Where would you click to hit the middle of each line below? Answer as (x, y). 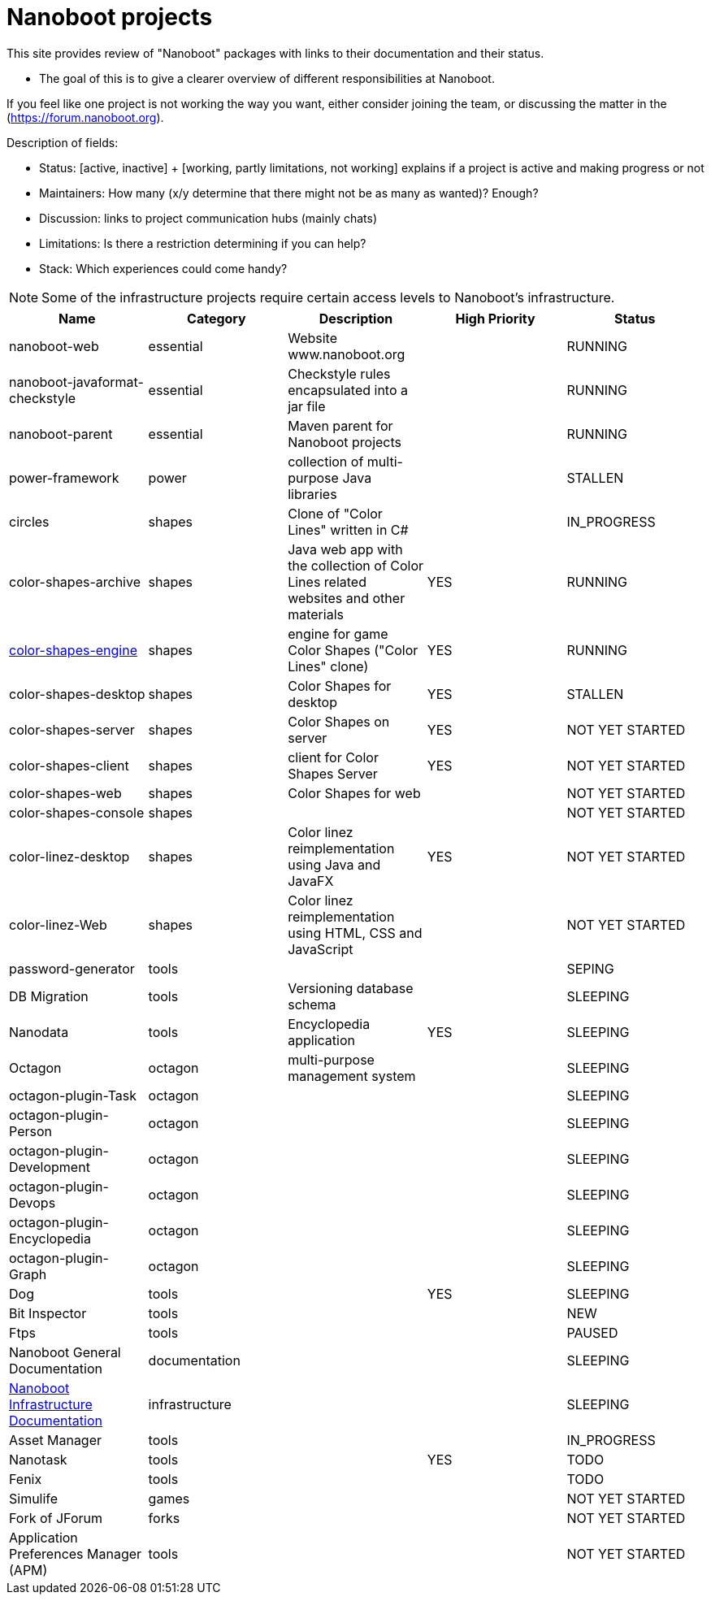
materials (316, 614)
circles (29, 521)
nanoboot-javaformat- (76, 382)
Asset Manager (56, 1440)
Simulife (34, 1498)
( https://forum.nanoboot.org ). (85, 117)
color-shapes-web (65, 793)
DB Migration (49, 996)
